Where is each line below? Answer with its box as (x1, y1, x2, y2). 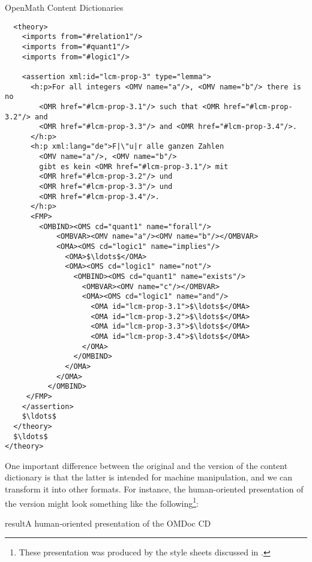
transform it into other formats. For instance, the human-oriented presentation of (5, 483, 304, 495)
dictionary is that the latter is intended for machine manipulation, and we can (5, 471, 293, 483)
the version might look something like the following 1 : (5, 495, 199, 509)
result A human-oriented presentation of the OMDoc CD (5, 516, 211, 529)
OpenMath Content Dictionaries (5, 1, 124, 13)
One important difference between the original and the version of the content (5, 459, 288, 471)
